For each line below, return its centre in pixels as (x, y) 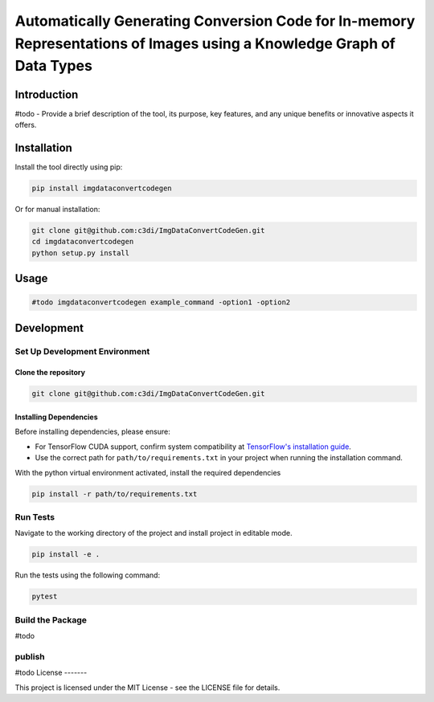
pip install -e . (66, 555)
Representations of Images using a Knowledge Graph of (205, 43)
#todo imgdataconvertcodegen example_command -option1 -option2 (161, 302)
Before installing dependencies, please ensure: (92, 432)
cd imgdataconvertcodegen (83, 242)
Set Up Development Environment (82, 351)
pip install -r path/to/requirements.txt (115, 494)
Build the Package (51, 620)
